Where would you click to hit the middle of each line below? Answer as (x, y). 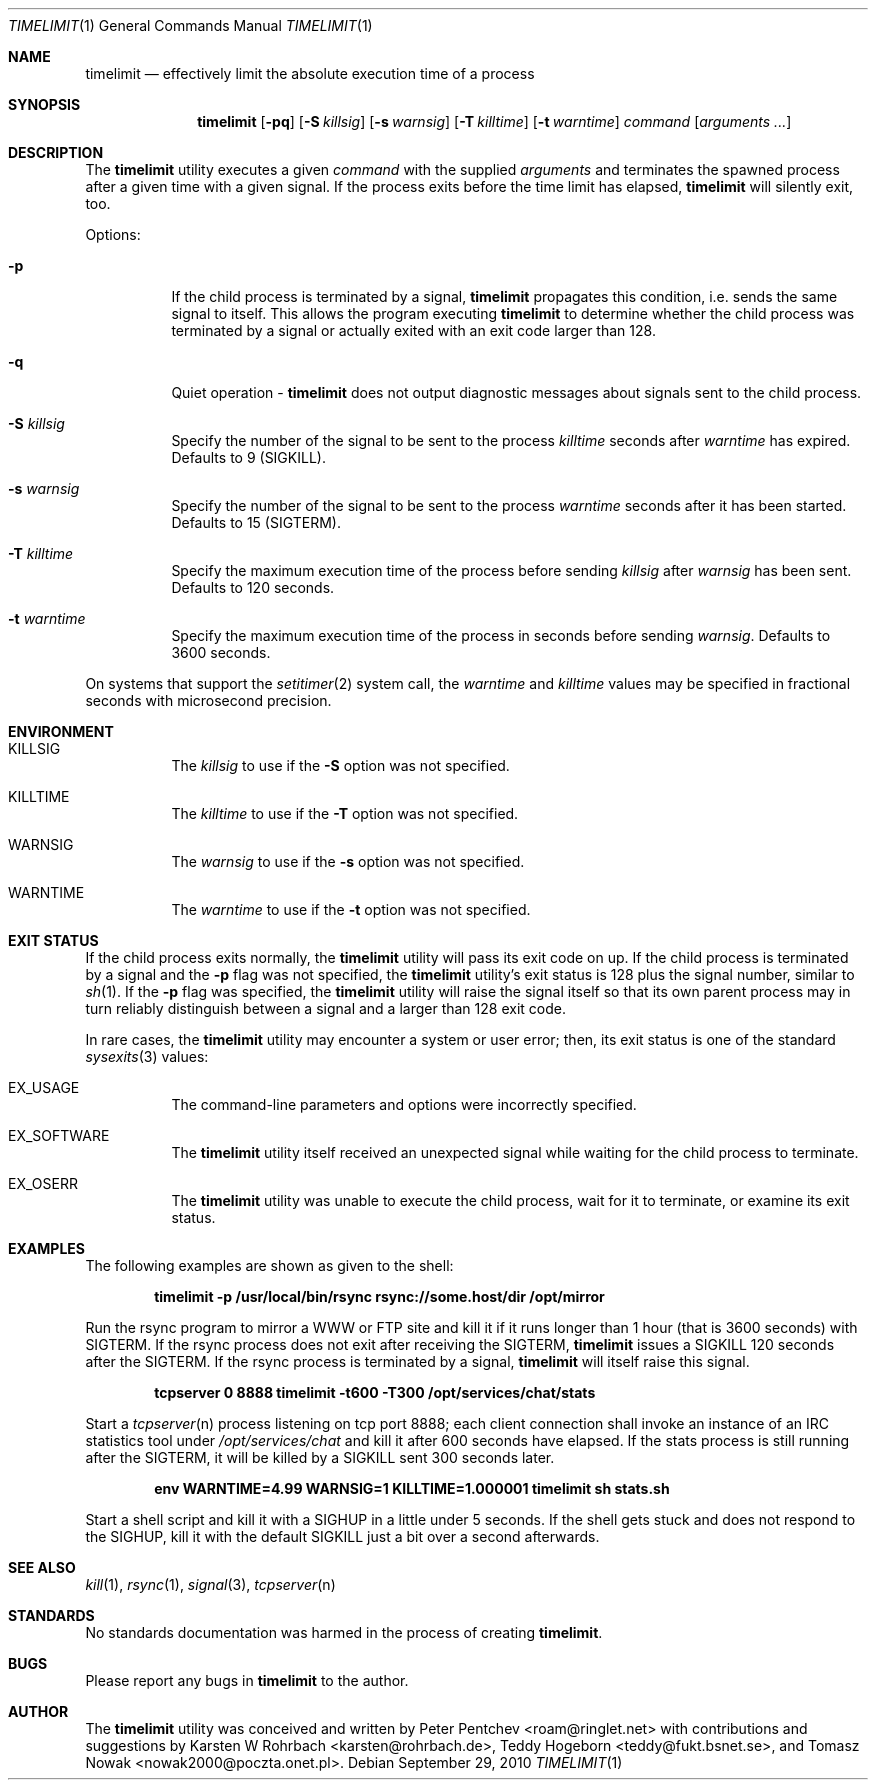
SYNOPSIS (44, 104)
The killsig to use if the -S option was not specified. (340, 765)
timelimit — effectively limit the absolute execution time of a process (310, 73)
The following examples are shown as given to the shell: (269, 1265)
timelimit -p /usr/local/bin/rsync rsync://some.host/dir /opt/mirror (379, 1296)
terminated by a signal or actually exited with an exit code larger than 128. (413, 330)
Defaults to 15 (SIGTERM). (256, 522)
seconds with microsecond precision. (208, 700)
